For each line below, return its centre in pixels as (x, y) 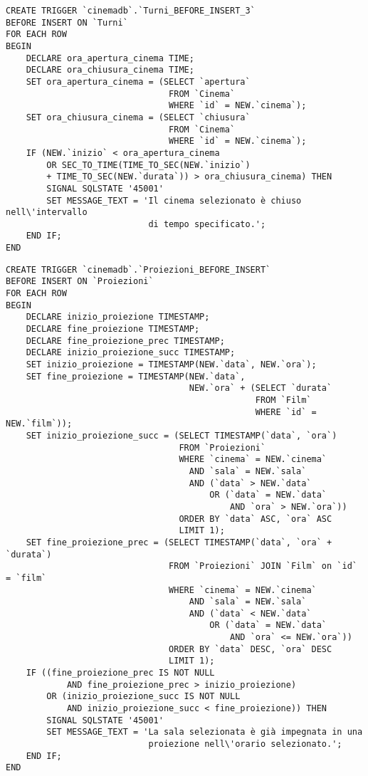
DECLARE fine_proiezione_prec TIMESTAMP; (125, 341)
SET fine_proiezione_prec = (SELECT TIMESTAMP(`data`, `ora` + (179, 542)
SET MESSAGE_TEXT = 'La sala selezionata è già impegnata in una (205, 732)
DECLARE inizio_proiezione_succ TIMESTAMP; (131, 353)
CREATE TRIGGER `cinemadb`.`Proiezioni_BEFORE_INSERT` (138, 269)
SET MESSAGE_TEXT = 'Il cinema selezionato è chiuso (174, 200)
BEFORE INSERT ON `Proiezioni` (80, 282)
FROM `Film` (283, 400)
